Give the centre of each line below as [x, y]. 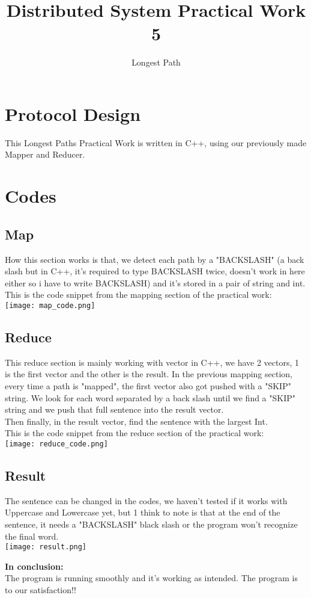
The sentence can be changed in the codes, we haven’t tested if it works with [146, 500]
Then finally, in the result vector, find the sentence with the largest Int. [136, 421]
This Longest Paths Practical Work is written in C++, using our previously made [156, 142]
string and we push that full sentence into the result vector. [114, 409]
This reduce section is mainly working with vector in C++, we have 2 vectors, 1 [152, 362]
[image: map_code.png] [50, 305]
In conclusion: [34, 566]
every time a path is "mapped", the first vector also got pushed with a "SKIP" [148, 386]
